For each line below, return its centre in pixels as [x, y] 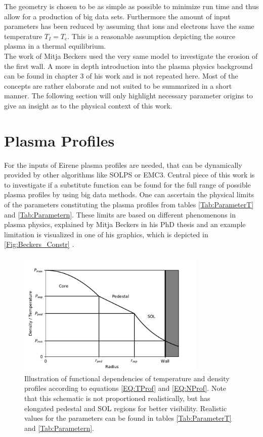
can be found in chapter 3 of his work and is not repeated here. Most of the [121, 76]
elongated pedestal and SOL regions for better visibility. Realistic [126, 408]
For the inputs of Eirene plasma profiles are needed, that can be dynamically [123, 165]
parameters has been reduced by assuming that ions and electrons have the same [129, 26]
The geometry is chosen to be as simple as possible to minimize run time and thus [131, 6]
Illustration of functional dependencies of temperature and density [127, 378]
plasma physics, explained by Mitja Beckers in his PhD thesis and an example [125, 224]
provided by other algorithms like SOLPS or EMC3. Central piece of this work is [129, 175]
